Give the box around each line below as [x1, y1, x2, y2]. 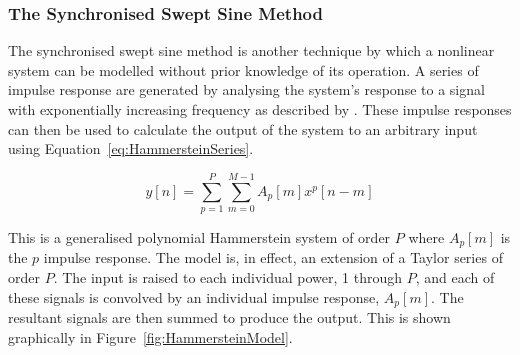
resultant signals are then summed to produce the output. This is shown [8, 307, 451, 327]
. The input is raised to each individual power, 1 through [53, 266, 403, 287]
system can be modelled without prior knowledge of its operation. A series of [8, 59, 479, 80]
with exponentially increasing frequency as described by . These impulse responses [8, 99, 512, 119]
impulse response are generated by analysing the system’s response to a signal [8, 79, 485, 100]
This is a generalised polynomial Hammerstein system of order [8, 226, 391, 247]
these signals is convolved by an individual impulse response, [8, 286, 380, 307]
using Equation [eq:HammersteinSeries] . [8, 138, 254, 159]
